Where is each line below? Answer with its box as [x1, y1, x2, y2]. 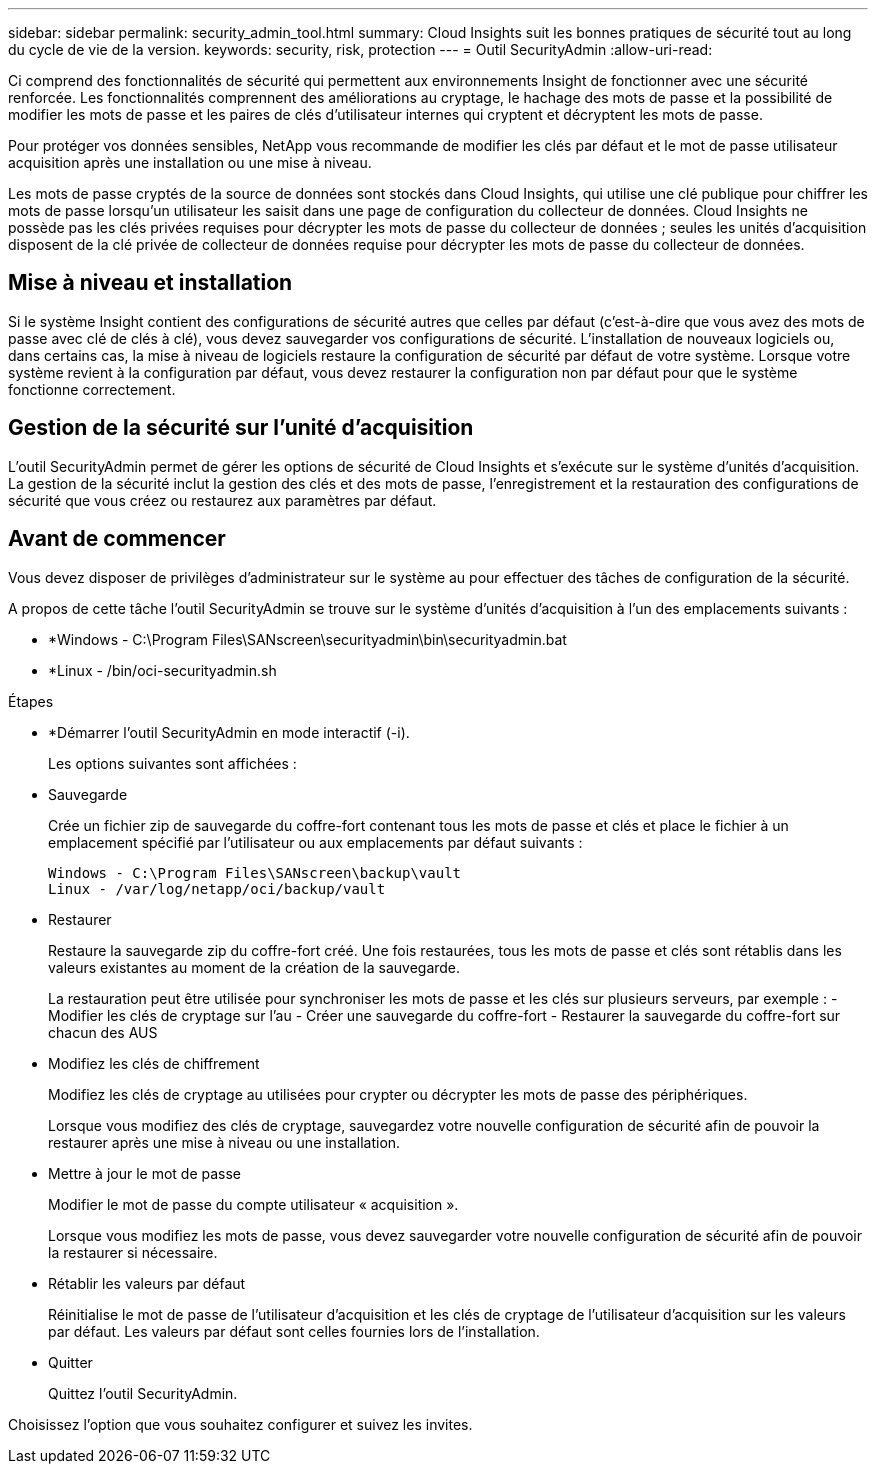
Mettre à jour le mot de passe [48, 1164, 242, 1182]
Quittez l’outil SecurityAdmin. [48, 1384, 238, 1402]
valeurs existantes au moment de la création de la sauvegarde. [48, 958, 461, 976]
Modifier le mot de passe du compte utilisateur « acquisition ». [48, 1195, 459, 1213]
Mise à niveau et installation [8, 270, 293, 296]
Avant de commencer [8, 526, 226, 552]
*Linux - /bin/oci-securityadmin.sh [48, 661, 277, 679]
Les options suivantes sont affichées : [48, 754, 297, 772]
